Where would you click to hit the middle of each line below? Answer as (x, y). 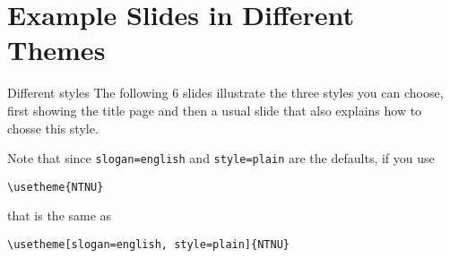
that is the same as (60, 215)
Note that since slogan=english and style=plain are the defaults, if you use (221, 158)
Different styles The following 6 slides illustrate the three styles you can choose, (225, 93)
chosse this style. (53, 128)
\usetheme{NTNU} (56, 187)
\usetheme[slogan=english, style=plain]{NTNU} (148, 245)
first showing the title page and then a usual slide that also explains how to (215, 110)
